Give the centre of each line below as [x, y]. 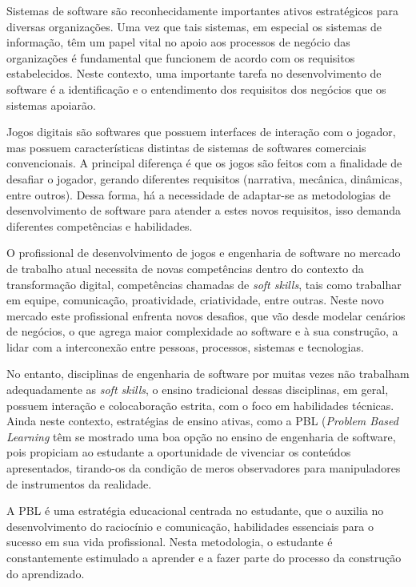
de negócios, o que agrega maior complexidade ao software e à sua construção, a [202, 331]
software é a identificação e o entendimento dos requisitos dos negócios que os [196, 88]
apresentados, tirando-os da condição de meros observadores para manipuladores [204, 468]
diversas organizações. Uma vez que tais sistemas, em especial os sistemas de [194, 26]
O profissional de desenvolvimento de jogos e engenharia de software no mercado [204, 253]
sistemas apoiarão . [51, 105]
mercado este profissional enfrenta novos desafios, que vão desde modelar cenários [206, 315]
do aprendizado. [46, 573]
